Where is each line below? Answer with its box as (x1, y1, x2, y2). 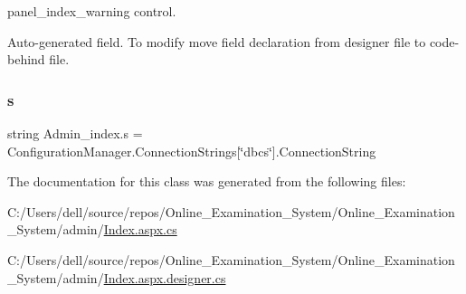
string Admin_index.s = (7, 124, 143, 142)
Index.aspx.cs (103, 220, 177, 239)
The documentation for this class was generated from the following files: (7, 172, 406, 191)
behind (7, 50, 45, 69)
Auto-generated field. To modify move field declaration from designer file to (7, 32, 426, 51)
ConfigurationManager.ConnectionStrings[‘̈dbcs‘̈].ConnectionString (7, 141, 376, 160)
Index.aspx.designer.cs (103, 268, 226, 287)
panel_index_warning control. (7, 2, 176, 20)
